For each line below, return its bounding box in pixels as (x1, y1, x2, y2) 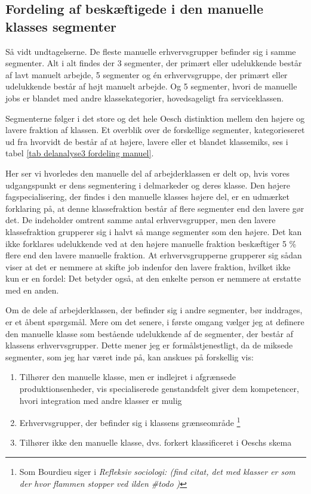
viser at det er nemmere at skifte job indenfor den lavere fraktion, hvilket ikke (5, 260, 291, 273)
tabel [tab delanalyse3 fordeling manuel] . (5, 147, 154, 159)
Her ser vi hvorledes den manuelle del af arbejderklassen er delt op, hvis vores (5, 166, 290, 179)
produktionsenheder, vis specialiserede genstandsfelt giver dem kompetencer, (19, 382, 299, 395)
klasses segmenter (5, 17, 116, 35)
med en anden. (5, 283, 59, 296)
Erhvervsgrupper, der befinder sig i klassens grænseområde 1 (19, 415, 241, 428)
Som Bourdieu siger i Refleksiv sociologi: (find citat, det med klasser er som (19, 465, 295, 478)
